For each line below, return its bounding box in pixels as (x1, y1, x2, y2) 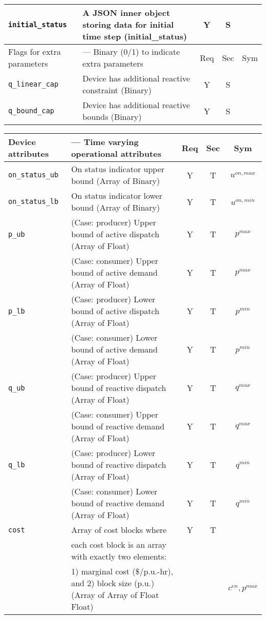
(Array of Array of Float (71, 589, 159, 601)
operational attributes (71, 148, 162, 159)
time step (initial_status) (82, 30, 187, 42)
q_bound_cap (8, 107, 55, 115)
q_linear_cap (8, 80, 59, 88)
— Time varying (71, 136, 139, 148)
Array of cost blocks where (71, 524, 167, 535)
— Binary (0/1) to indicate (82, 46, 180, 57)
